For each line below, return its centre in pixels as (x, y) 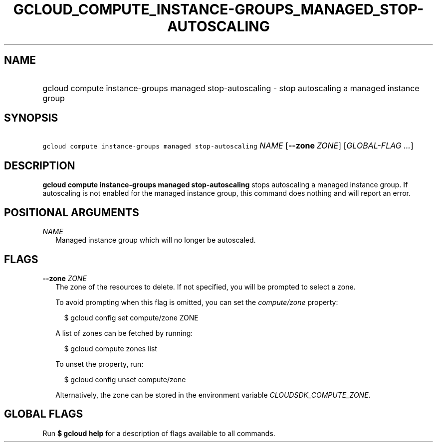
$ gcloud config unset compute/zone (125, 379)
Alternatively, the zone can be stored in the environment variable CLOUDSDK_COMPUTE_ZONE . (213, 395)
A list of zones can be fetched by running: (124, 333)
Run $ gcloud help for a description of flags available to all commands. (159, 433)
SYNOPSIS (31, 118)
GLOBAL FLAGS (44, 414)
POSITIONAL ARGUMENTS (72, 212)
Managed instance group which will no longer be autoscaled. (156, 240)
